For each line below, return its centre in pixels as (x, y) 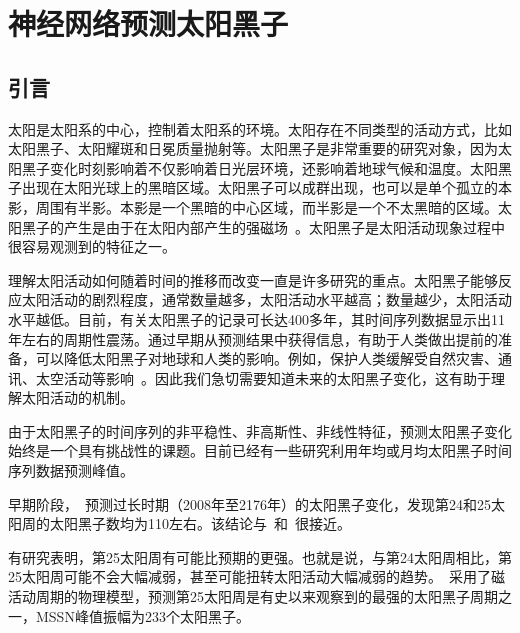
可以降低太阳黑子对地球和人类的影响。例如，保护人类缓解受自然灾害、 (266, 358)
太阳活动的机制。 (77, 397)
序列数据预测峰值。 (71, 470)
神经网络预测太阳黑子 (148, 23)
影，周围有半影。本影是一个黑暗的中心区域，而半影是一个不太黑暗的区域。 (253, 206)
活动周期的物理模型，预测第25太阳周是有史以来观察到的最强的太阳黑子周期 (253, 596)
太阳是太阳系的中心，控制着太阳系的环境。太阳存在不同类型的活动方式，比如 (260, 128)
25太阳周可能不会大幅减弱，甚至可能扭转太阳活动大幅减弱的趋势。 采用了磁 (256, 576)
